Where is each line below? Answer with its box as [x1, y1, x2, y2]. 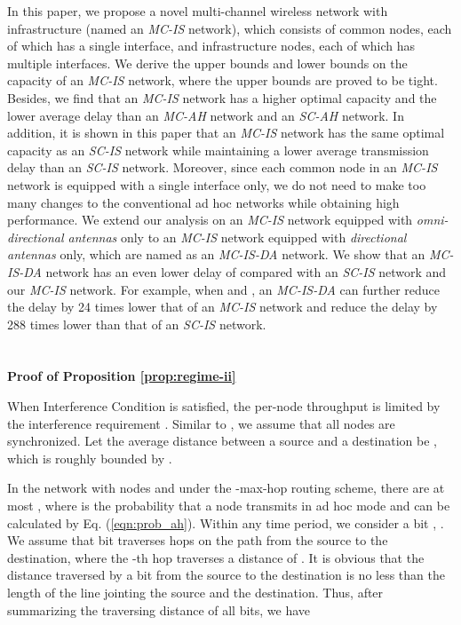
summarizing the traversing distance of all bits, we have [7, 600, 311, 619]
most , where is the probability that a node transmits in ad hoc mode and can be [7, 496, 450, 515]
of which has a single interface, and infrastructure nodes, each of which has [7, 36, 416, 55]
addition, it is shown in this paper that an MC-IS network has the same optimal [7, 123, 445, 142]
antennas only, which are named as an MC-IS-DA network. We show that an [7, 245, 425, 264]
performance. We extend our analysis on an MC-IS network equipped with [7, 210, 413, 229]
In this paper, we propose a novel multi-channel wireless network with [7, 2, 388, 20]
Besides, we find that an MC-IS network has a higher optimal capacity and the [7, 88, 437, 107]
